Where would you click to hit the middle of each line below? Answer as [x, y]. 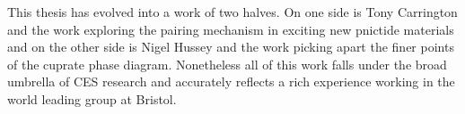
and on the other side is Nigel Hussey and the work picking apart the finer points [231, 47]
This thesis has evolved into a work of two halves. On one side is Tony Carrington [232, 12]
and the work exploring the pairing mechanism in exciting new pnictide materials [231, 29]
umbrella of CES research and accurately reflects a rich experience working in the [231, 81]
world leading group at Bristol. [92, 98]
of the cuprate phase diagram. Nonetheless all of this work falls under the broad [227, 64]
